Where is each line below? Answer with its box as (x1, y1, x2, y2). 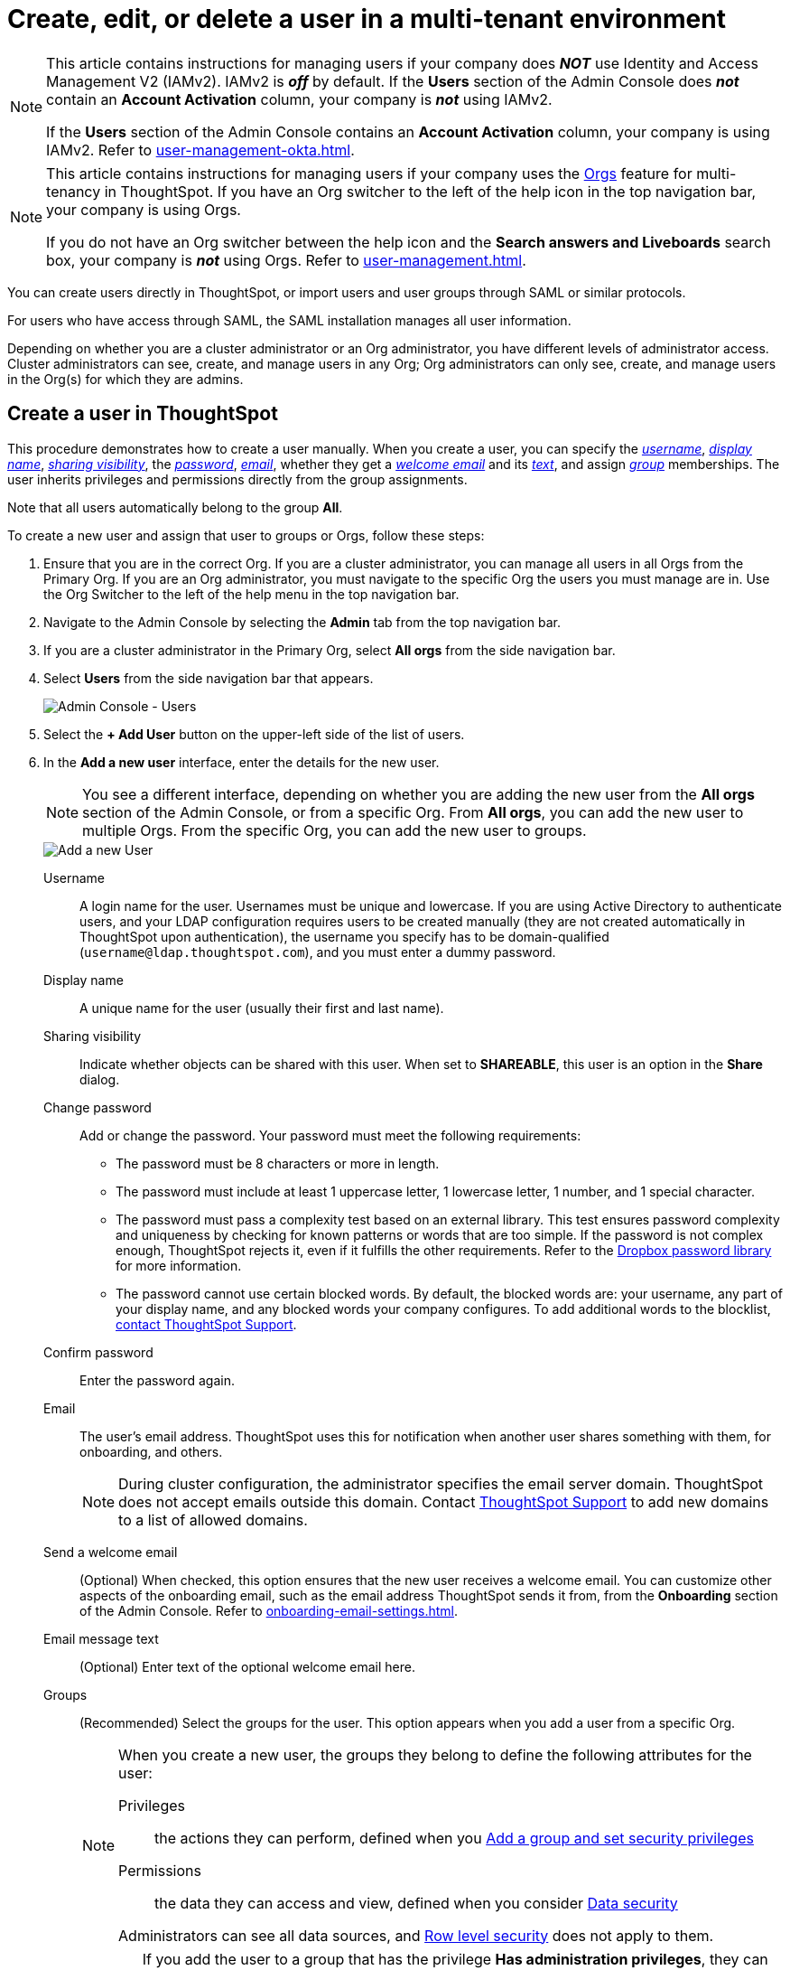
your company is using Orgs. (46, 200, 241, 219)
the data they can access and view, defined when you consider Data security (154, 1893, 678, 1912)
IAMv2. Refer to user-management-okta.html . (46, 140, 355, 159)
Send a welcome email (43, 1543, 178, 1560)
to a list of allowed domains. (118, 1510, 308, 1529)
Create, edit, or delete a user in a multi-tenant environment (7, 4, 726, 34)
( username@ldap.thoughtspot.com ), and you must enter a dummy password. (79, 943, 556, 960)
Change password (43, 1099, 152, 1115)
